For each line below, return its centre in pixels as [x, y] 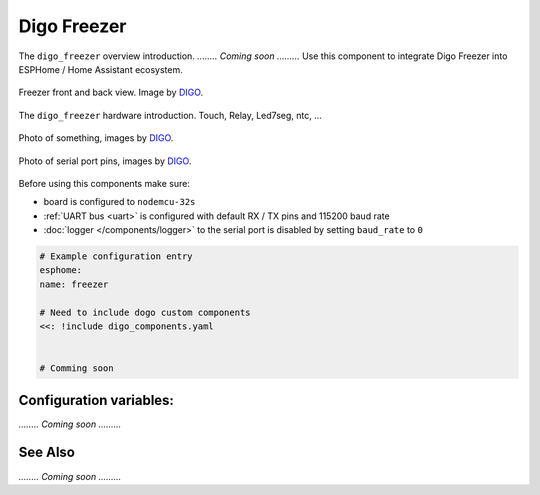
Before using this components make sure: [104, 183]
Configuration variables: [96, 400]
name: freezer [74, 284]
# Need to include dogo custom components [145, 312]
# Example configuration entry [116, 256]
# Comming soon [76, 368]
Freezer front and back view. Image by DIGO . [111, 92]
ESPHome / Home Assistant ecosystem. [101, 69]
